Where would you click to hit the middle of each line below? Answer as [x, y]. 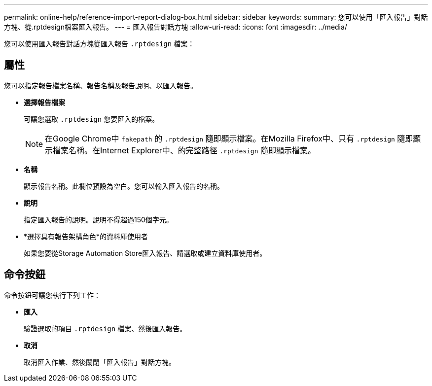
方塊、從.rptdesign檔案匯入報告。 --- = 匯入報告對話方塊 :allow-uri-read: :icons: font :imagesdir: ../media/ [176, 27]
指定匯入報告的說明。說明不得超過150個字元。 [98, 219]
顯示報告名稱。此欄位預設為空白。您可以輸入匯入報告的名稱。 [124, 186]
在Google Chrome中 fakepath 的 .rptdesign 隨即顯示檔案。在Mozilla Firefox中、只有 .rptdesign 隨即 [229, 138]
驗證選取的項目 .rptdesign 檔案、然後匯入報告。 [105, 328]
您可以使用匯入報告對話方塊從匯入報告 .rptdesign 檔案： [99, 44]
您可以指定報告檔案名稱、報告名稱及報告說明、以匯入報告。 [101, 85]
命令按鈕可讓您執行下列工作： [52, 295]
